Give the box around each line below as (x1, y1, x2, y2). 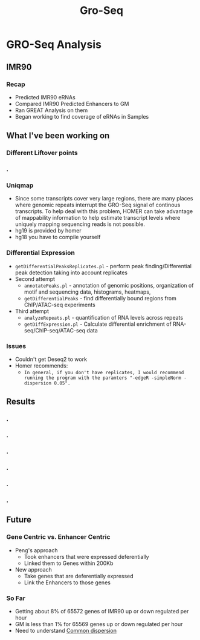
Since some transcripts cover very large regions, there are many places (15, 195, 193, 202)
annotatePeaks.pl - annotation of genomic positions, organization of (24, 282, 194, 289)
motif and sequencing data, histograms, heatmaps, (24, 288, 151, 295)
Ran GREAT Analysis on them (15, 107, 88, 114)
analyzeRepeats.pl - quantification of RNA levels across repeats (24, 314, 183, 321)
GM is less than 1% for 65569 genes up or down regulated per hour (15, 620, 183, 627)
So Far (6, 594, 26, 602)
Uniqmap (6, 181, 34, 190)
